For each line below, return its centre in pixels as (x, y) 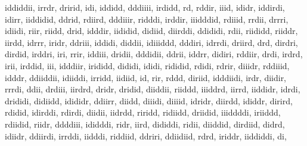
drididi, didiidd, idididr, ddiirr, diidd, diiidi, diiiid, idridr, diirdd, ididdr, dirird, (149, 100)
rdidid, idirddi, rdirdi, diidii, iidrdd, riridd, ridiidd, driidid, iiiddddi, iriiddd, (143, 112)
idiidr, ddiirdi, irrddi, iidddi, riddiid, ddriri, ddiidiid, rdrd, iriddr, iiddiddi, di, (146, 136)
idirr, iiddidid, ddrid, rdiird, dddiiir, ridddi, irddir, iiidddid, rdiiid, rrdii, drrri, (147, 19)
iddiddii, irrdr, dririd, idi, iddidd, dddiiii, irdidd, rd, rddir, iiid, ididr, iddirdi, (145, 7)
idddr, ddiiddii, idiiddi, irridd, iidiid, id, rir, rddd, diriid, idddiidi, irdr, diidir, (146, 77)
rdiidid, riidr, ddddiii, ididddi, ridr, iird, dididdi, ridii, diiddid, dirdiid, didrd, (145, 124)
